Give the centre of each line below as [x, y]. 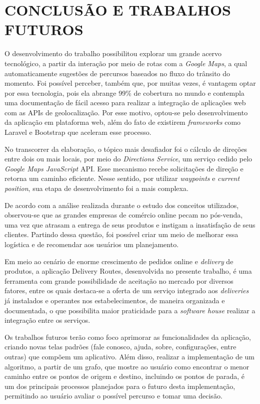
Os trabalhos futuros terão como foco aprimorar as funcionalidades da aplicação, [128, 337]
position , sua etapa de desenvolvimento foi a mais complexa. [96, 188]
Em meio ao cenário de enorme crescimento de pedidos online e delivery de [119, 261]
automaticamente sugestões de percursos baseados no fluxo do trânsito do [117, 73]
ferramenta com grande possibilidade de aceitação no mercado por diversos [119, 280]
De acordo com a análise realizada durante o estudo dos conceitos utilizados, [122, 205]
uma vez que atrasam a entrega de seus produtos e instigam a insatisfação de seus [130, 224]
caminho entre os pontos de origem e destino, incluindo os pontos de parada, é [124, 376]
